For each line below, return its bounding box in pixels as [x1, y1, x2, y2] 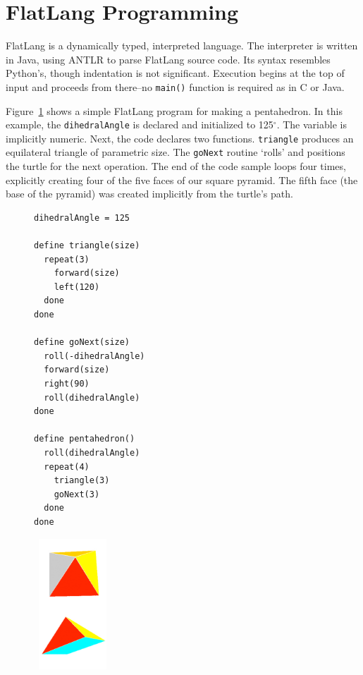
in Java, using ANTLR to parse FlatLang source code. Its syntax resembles [6, 51, 331, 66]
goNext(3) [54, 489, 100, 499]
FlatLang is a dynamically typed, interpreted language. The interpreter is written [6, 38, 358, 53]
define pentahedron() [34, 434, 135, 444]
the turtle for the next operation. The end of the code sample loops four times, [6, 159, 346, 174]
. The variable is [276, 117, 347, 132]
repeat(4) [44, 461, 90, 472]
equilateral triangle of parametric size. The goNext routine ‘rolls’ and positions [6, 145, 345, 159]
